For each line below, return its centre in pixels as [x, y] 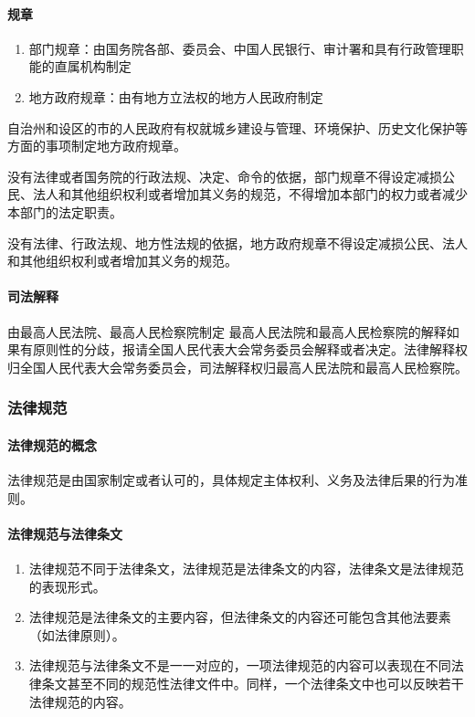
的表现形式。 [67, 586]
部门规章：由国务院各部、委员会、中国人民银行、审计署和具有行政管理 [240, 48]
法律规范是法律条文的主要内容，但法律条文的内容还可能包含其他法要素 [240, 617]
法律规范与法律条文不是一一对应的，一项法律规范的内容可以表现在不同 [240, 665]
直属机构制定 [93, 66]
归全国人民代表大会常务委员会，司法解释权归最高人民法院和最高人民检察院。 [237, 367]
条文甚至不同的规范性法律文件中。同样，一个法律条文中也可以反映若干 [253, 683]
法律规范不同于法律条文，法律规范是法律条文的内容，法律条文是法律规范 [246, 568]
